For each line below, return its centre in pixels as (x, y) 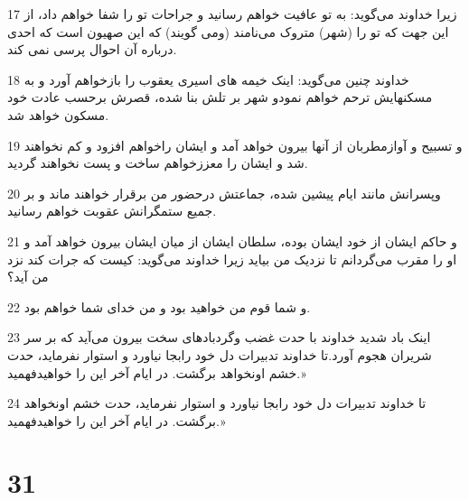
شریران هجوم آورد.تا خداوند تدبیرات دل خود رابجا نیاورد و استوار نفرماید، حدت (220, 354)
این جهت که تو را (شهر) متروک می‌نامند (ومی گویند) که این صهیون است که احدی (228, 31)
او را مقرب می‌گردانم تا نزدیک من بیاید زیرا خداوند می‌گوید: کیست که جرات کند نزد (232, 259)
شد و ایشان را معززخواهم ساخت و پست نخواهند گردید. (158, 163)
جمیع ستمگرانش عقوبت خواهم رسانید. (112, 211)
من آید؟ (28, 277)
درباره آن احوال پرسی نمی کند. (92, 49)
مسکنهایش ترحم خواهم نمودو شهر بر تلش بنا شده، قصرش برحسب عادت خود (220, 97)
